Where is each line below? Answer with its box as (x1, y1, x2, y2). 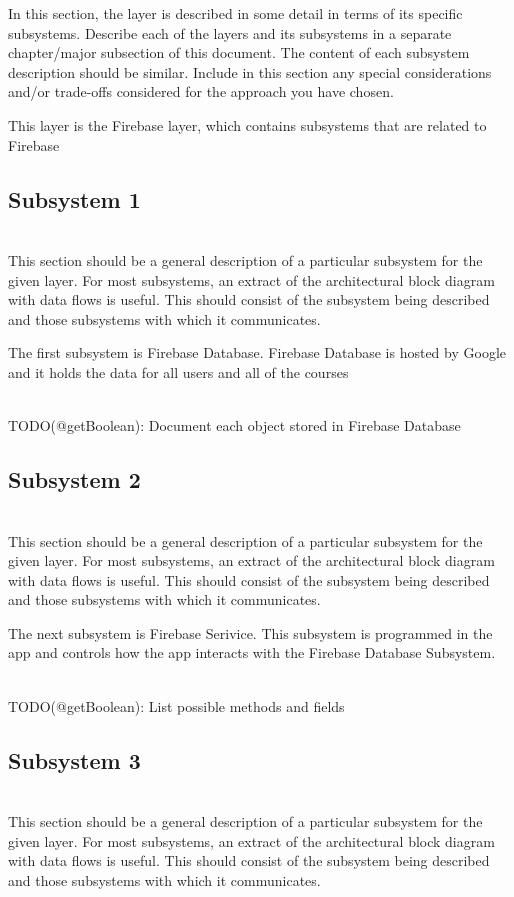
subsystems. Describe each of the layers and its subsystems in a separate (8, 22, 452, 43)
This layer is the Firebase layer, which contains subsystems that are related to (8, 114, 487, 135)
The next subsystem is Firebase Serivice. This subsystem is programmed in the (8, 622, 493, 643)
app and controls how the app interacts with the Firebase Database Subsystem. (8, 642, 496, 663)
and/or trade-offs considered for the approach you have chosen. (8, 81, 394, 102)
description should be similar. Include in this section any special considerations (8, 61, 492, 82)
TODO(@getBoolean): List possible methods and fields (8, 695, 345, 716)
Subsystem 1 (8, 183, 141, 214)
